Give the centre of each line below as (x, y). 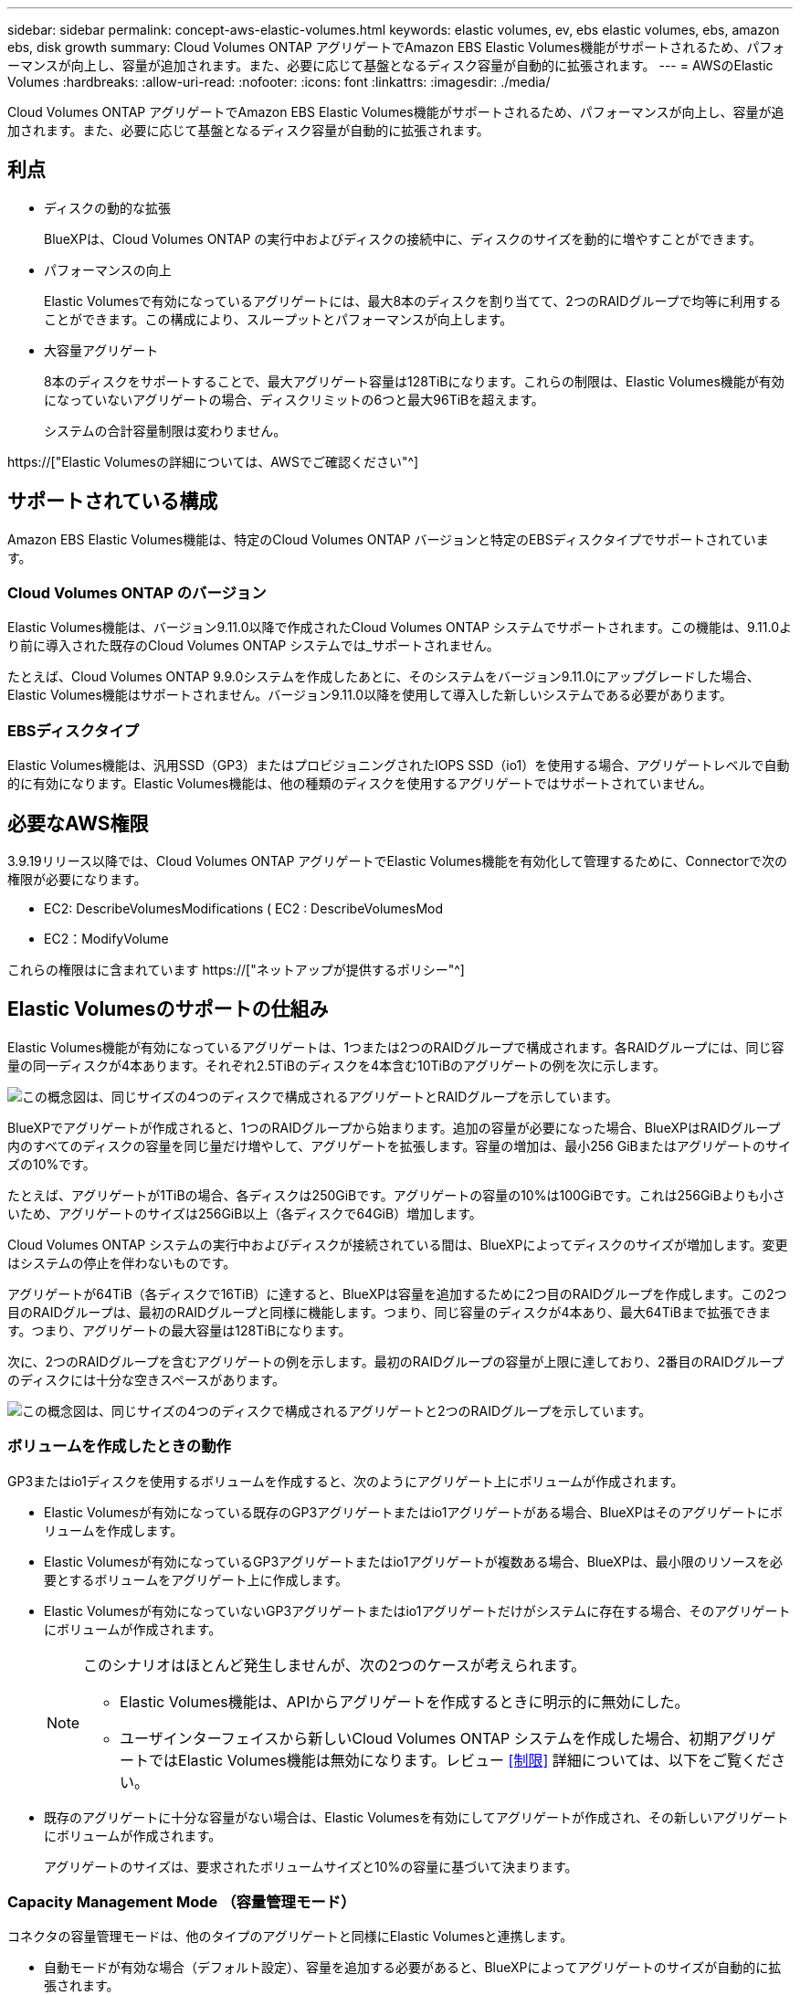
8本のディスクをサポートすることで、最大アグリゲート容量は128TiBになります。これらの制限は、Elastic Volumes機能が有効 (414, 381)
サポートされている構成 (113, 501)
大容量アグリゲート (101, 350)
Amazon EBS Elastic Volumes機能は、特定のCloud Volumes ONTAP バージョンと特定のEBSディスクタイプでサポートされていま (388, 539)
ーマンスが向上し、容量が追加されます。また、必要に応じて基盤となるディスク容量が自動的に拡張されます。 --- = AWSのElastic (390, 65)
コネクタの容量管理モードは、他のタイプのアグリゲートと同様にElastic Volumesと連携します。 (290, 1937)
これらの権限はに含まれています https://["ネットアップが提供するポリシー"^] (236, 970)
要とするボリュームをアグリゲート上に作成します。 (196, 1579)
